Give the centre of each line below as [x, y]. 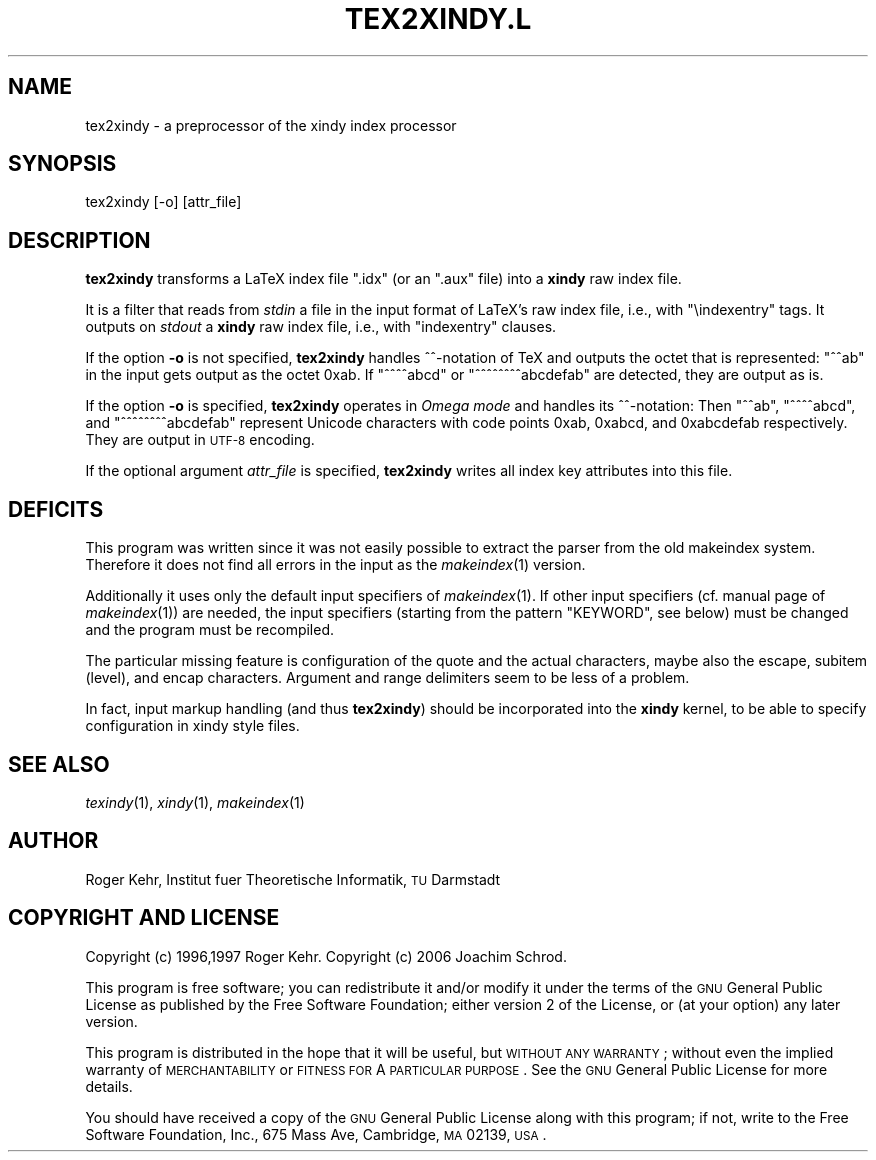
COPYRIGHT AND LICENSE [144, 918]
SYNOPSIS [62, 164]
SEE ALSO [59, 764]
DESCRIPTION [79, 240]
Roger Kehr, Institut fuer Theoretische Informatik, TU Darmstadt [293, 879]
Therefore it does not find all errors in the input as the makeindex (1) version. [335, 565]
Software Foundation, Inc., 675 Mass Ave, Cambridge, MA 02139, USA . [316, 1134]
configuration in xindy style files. [192, 726]
